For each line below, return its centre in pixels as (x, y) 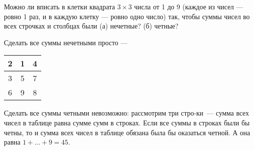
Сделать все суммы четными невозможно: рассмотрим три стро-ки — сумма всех (127, 113)
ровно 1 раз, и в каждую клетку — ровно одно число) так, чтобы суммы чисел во (127, 16)
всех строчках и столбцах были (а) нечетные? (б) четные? (91, 26)
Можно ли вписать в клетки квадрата (59, 6)
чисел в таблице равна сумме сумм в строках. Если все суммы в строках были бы (127, 122)
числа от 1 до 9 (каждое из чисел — (188, 6)
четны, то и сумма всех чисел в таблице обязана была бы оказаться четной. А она (127, 132)
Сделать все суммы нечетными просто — (66, 42)
